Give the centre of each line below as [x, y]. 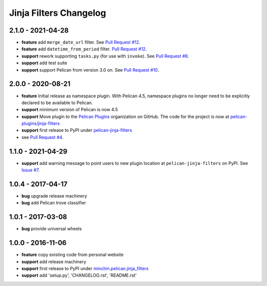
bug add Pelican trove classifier [54, 203]
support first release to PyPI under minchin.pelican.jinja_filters [85, 269]
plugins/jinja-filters [41, 123]
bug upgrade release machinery [54, 196]
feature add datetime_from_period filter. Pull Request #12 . [84, 49]
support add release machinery [54, 261]
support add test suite [44, 63]
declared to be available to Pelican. [57, 102]
